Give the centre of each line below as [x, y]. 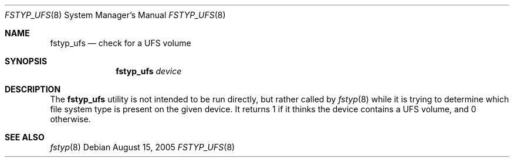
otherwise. [70, 119]
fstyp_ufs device [149, 71]
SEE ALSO [25, 137]
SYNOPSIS [26, 61]
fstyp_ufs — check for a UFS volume [121, 43]
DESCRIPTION [33, 89]
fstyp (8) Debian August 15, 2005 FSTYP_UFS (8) [143, 147]
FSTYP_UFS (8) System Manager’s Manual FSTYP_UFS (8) [115, 15]
